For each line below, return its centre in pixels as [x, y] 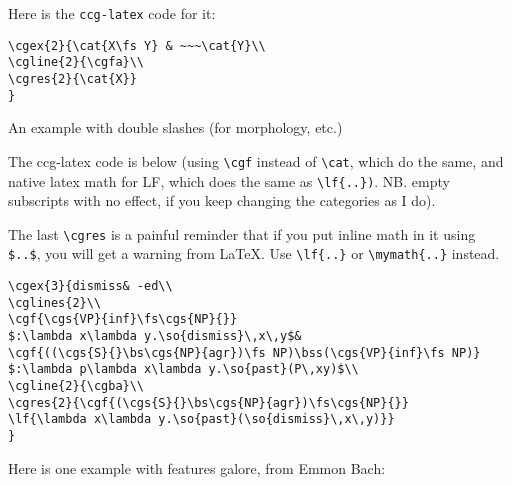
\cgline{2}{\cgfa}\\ [76, 62]
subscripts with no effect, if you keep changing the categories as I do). [222, 200]
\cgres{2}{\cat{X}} [72, 78]
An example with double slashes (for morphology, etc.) [175, 127]
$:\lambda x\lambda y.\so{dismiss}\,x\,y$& [155, 336]
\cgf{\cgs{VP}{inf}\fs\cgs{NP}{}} [123, 319]
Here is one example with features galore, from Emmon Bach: [197, 467]
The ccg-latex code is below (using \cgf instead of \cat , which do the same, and [256, 160]
